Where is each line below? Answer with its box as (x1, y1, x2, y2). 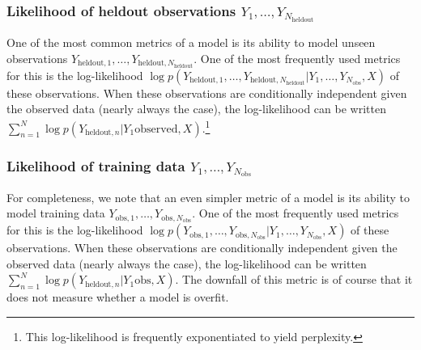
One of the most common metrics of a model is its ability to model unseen (6, 34, 376, 51)
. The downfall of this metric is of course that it (175, 271, 413, 288)
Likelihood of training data (6, 155, 185, 175)
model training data (6, 205, 105, 221)
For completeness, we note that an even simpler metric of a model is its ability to (6, 188, 410, 205)
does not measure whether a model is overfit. (6, 289, 229, 306)
